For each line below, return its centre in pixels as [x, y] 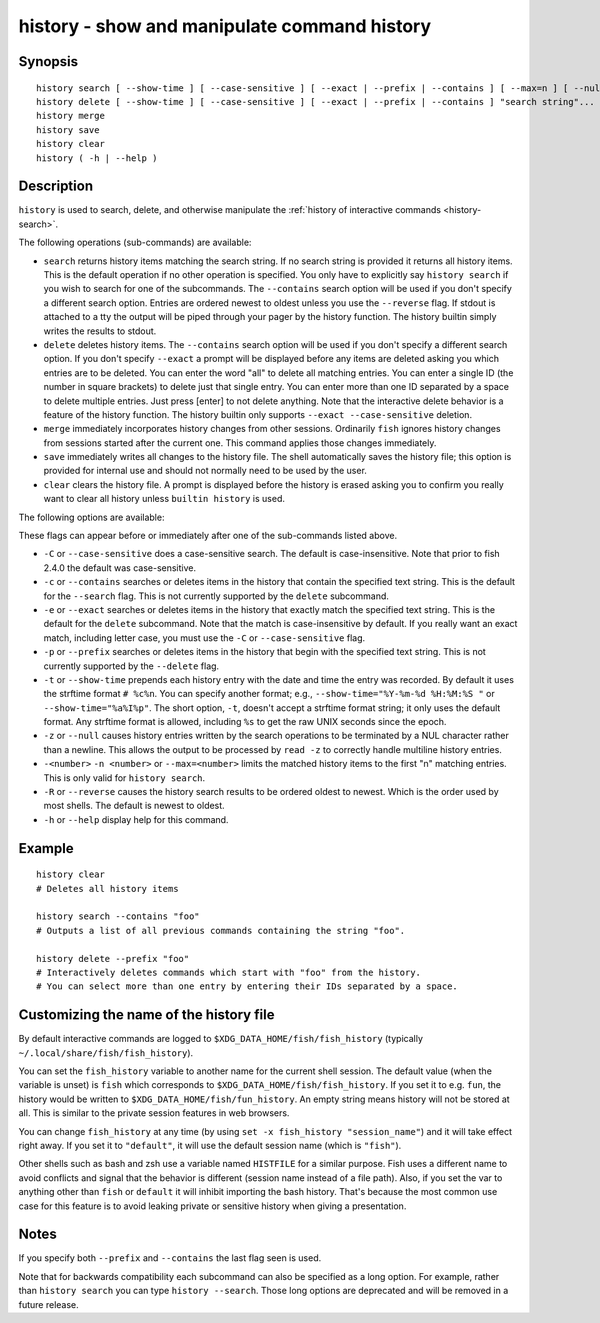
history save [68, 129]
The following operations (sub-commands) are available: [135, 242]
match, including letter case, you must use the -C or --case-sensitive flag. [204, 637]
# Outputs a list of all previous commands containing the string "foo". [221, 930]
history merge [70, 116]
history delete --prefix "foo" [113, 958]
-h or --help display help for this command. [136, 819]
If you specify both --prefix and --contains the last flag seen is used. [170, 1258]
